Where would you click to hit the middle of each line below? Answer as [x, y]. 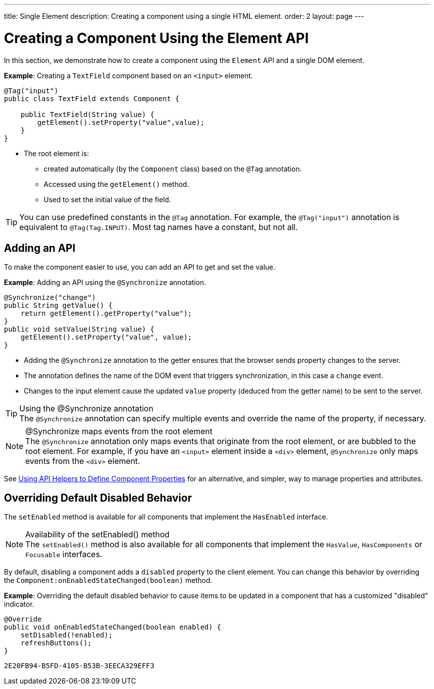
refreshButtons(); [56, 643]
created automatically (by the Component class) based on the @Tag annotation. [173, 169]
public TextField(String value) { [87, 114]
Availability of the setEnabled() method [98, 535]
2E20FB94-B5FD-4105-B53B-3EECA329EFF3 [79, 666]
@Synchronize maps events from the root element [119, 431]
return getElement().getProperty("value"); [106, 314]
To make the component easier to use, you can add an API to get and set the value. [140, 267]
